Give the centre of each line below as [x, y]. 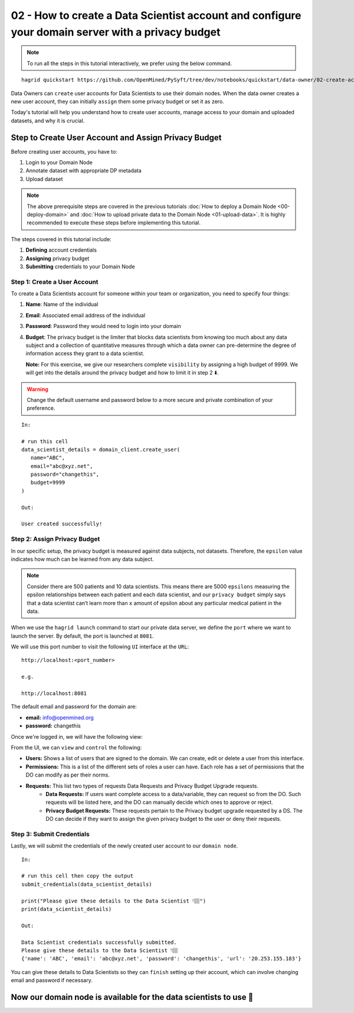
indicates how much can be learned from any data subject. [82, 559]
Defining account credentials [61, 250]
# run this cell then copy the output [78, 876]
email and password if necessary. [52, 980]
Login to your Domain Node [59, 162]
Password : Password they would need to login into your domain [103, 326]
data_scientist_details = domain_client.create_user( [101, 449]
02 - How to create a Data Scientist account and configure [156, 15]
